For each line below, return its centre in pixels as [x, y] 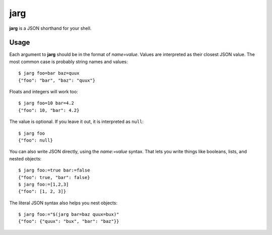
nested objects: [25, 158]
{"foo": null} [36, 140]
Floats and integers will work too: [44, 92]
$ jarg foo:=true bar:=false [54, 170]
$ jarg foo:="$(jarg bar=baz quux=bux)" [69, 215]
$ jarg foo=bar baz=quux [49, 73]
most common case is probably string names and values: [69, 62]
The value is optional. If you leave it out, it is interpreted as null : [76, 122]
